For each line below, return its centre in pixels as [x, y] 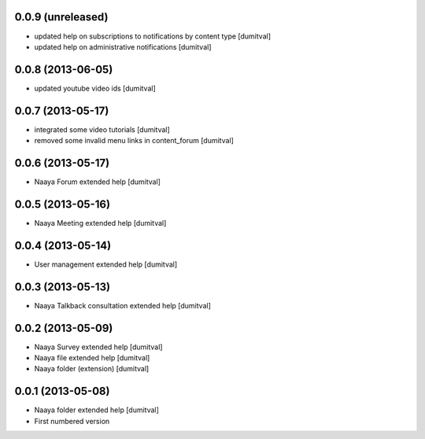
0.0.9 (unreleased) [61, 17]
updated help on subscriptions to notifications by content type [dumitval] [153, 36]
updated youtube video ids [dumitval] [95, 88]
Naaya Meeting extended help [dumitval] [100, 223]
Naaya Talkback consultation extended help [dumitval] [123, 305]
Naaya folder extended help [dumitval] [96, 410]
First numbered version [72, 421]
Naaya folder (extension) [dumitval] [92, 369]
